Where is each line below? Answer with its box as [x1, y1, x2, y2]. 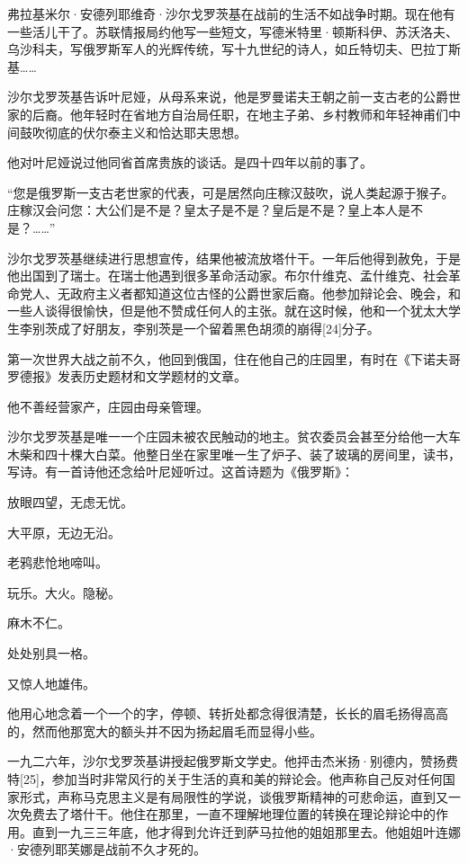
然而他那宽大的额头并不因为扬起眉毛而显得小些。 [31, 721, 322, 740]
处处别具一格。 [7, 644, 95, 663]
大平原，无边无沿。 [7, 522, 121, 541]
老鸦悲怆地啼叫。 [7, 553, 108, 572]
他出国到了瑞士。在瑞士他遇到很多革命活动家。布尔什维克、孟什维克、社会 [7, 266, 448, 285]
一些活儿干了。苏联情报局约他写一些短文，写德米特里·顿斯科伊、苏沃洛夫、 [7, 22, 458, 40]
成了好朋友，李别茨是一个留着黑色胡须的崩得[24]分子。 [57, 318, 380, 337]
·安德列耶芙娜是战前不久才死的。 [7, 840, 206, 859]
